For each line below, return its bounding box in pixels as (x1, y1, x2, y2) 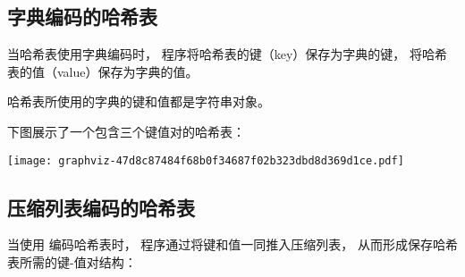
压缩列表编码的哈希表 (7, 193, 195, 221)
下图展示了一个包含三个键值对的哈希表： (7, 122, 245, 140)
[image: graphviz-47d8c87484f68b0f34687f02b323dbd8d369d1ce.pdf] (7, 154, 404, 167)
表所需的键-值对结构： (7, 253, 137, 272)
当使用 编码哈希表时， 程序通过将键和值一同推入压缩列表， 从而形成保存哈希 (7, 235, 458, 254)
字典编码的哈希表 (7, 3, 157, 30)
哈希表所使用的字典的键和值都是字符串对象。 (7, 92, 270, 111)
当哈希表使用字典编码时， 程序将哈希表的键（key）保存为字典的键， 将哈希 (7, 45, 447, 63)
